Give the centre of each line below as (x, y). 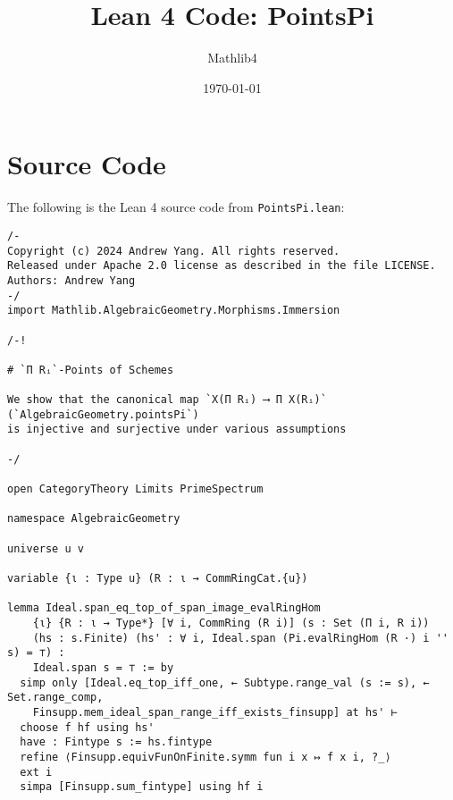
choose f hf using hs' (87, 727)
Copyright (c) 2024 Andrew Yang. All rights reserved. (174, 251)
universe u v (46, 548)
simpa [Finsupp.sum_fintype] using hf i (142, 787)
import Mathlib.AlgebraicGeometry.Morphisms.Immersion (174, 311)
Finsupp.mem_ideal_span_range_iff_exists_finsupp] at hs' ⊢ (215, 712)
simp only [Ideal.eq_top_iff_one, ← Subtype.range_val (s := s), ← (225, 682)
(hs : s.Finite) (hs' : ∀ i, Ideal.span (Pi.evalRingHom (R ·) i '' (240, 638)
